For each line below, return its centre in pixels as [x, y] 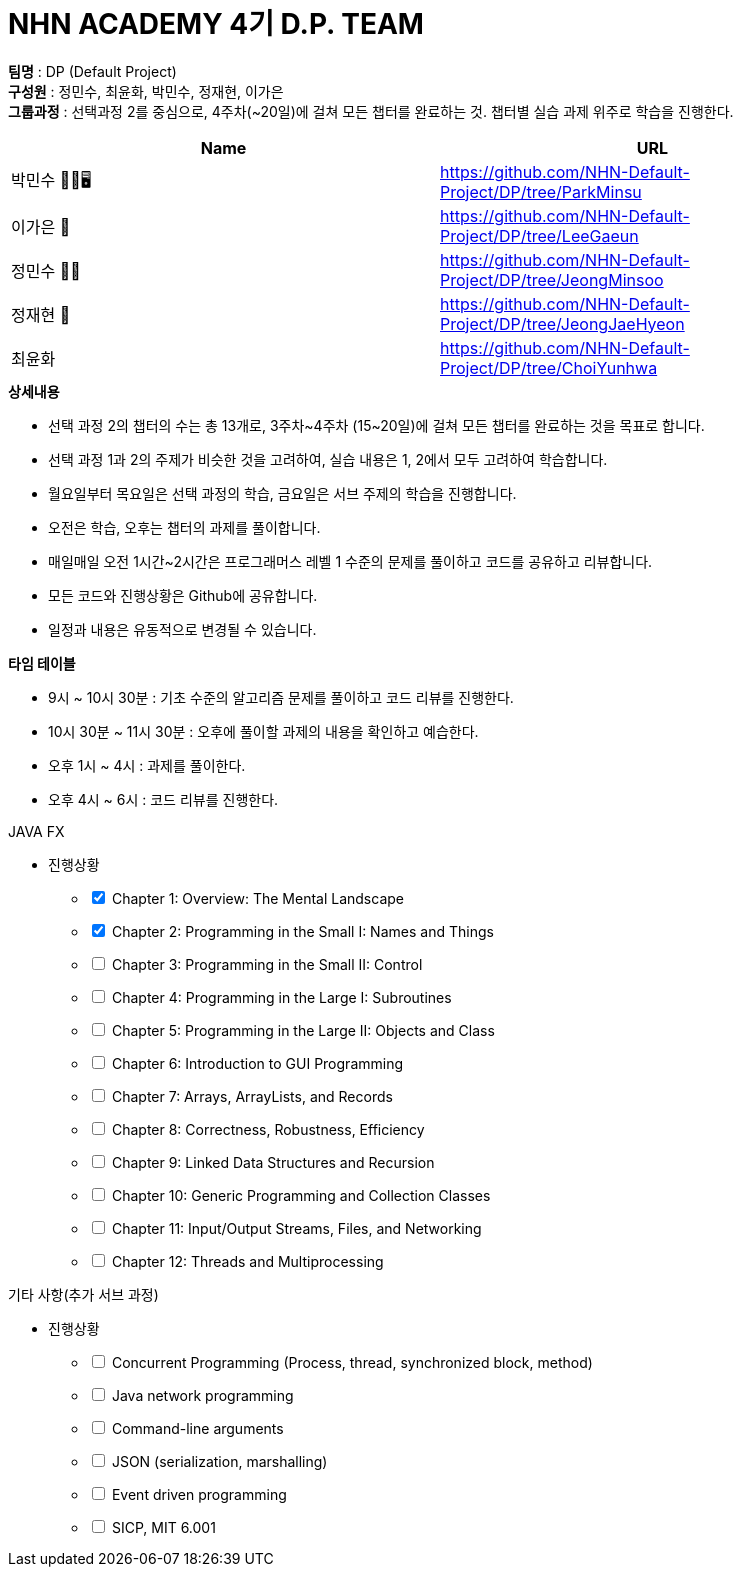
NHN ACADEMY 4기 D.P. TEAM [216, 24]
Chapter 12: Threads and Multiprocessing [247, 1261]
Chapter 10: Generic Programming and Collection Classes [301, 1195]
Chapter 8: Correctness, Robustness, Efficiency [268, 1129]
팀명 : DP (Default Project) [92, 71]
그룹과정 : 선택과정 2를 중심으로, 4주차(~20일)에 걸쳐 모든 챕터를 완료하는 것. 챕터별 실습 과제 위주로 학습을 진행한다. [371, 111]
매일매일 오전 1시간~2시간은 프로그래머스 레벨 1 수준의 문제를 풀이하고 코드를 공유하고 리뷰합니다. [350, 561]
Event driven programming [199, 1494]
